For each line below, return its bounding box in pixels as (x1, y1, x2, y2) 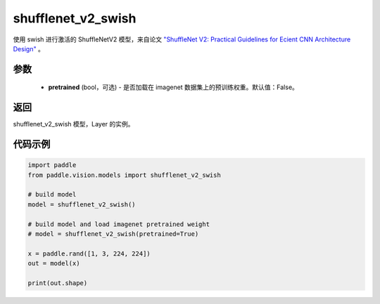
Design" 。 (13, 44, 45, 53)
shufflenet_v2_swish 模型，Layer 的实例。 (13, 120, 134, 128)
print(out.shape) (27, 279, 88, 287)
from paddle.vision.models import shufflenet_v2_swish (27, 171, 221, 179)
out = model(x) (27, 260, 80, 267)
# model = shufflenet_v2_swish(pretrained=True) (27, 230, 199, 238)
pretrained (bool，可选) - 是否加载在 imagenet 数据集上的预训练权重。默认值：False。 (48, 83, 299, 91)
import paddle (27, 161, 77, 169)
